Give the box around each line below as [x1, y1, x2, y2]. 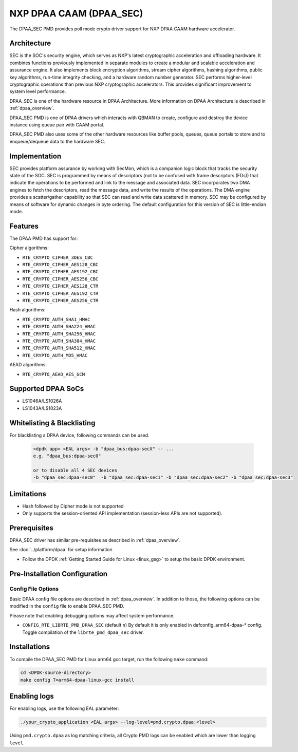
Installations [9, 643, 50, 651]
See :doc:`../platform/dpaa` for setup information [9, 547, 113, 553]
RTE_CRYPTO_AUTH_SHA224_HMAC [22, 324, 96, 330]
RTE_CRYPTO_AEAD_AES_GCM [22, 371, 85, 377]
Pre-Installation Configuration [9, 569, 108, 578]
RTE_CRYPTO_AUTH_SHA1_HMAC [22, 316, 90, 322]
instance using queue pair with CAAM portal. [9, 121, 105, 128]
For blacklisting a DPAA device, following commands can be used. [9, 432, 150, 438]
